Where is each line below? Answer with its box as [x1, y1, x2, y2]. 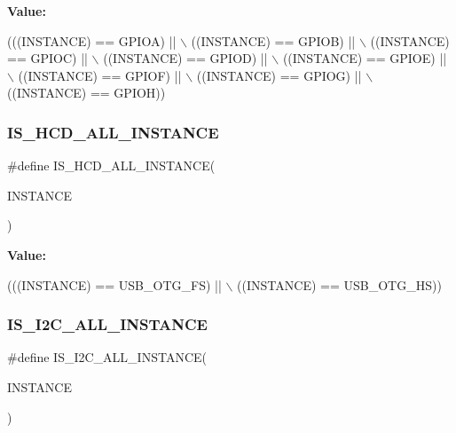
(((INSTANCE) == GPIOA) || [7, 31, 177, 50]
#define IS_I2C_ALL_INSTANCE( [7, 348, 207, 366]
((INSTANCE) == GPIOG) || [196, 66, 362, 84]
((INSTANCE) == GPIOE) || [282, 49, 447, 67]
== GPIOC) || [7, 49, 88, 67]
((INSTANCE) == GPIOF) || [18, 66, 182, 84]
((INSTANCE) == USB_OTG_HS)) [237, 275, 442, 294]
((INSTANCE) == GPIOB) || [191, 31, 356, 50]
